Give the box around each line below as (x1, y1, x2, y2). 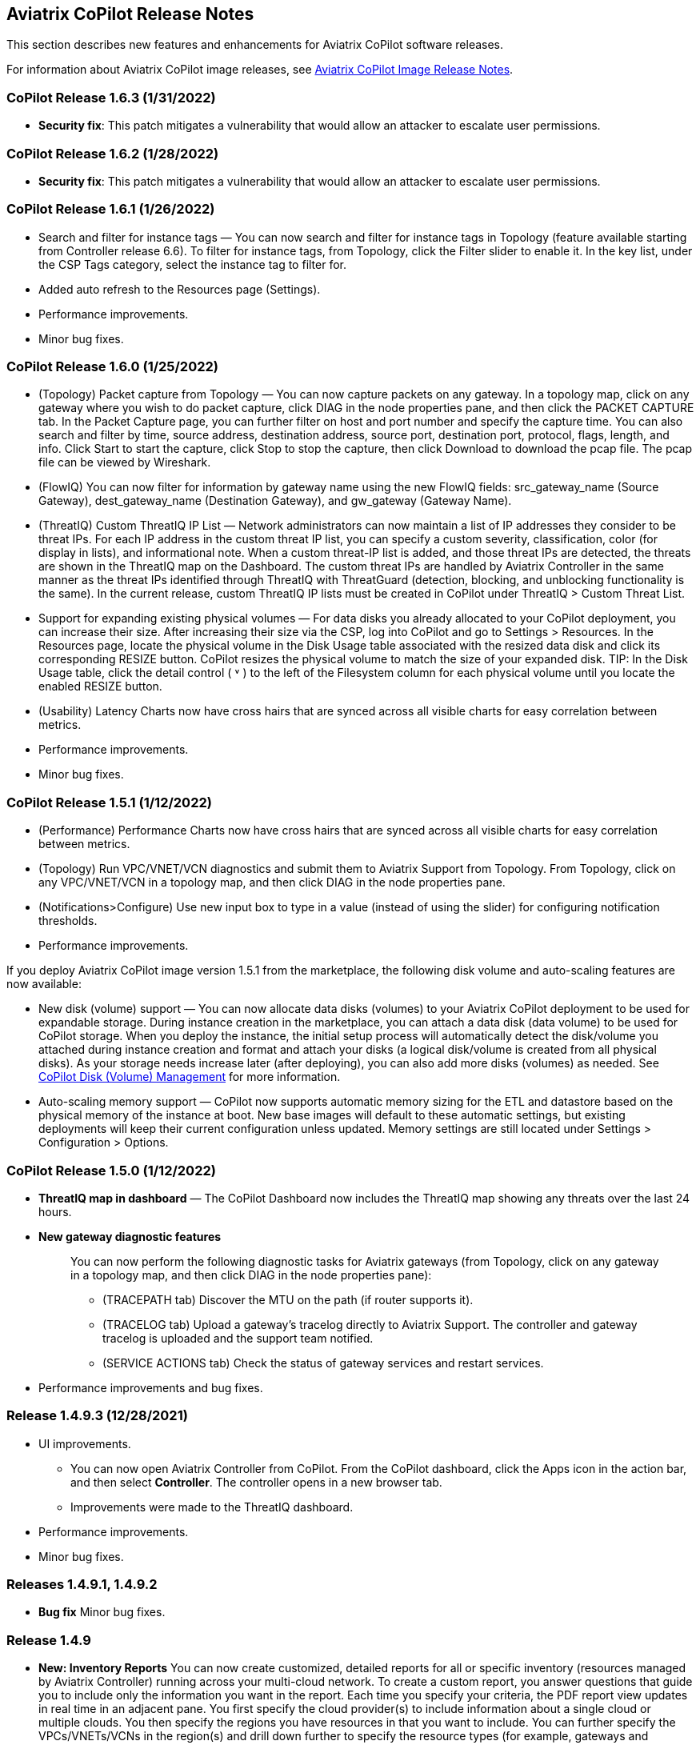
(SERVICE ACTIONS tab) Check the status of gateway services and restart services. (102, 1355, 544, 1370)
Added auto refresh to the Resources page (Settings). (38, 282, 321, 296)
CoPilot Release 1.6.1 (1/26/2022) (6, 201, 215, 218)
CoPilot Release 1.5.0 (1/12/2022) (6, 1162, 216, 1179)
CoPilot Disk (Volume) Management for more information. (38, 1070, 341, 1084)
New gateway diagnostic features (38, 1229, 222, 1243)
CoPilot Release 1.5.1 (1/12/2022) (6, 794, 212, 810)
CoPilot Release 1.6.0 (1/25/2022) (6, 358, 218, 375)
